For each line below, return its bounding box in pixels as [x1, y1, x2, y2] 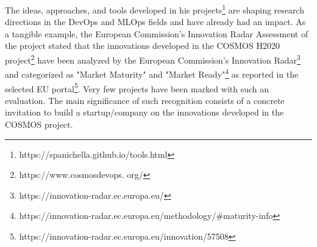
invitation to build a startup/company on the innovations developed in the [5, 106, 284, 119]
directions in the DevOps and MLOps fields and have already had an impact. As [5, 15, 306, 28]
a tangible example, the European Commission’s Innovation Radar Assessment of [5, 27, 308, 40]
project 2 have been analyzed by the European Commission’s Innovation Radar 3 [5, 52, 301, 66]
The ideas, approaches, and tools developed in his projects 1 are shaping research [5, 2, 305, 16]
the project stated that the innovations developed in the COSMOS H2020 [5, 39, 280, 52]
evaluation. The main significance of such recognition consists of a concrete [5, 94, 285, 106]
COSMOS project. [5, 117, 73, 130]
